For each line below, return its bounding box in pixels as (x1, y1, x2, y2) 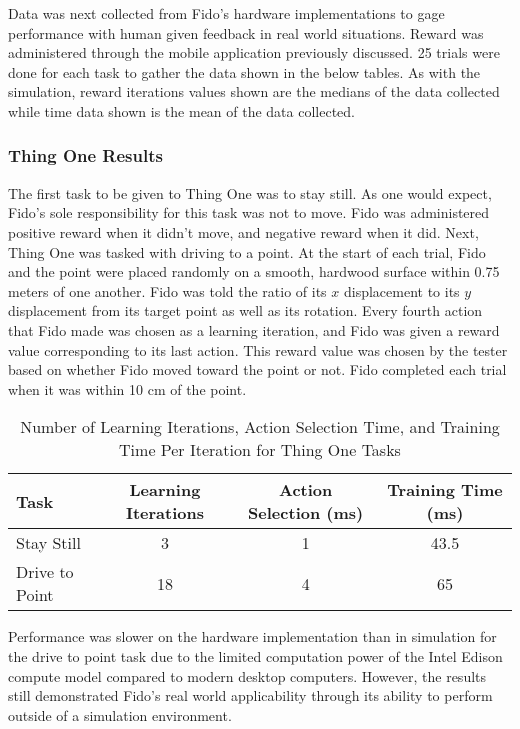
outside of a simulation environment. (8, 704, 232, 725)
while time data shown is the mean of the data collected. (8, 100, 356, 121)
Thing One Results (8, 143, 163, 168)
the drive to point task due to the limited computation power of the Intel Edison (8, 645, 503, 666)
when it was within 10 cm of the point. (8, 378, 247, 399)
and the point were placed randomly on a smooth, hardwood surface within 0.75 (8, 261, 500, 282)
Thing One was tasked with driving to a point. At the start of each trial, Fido (8, 241, 486, 262)
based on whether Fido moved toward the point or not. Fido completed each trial (8, 359, 507, 380)
